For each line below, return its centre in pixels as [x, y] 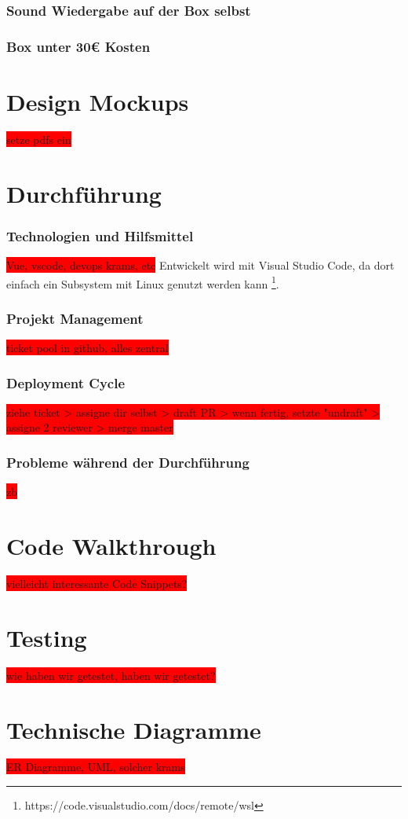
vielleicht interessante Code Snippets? [97, 583]
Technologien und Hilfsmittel [100, 235]
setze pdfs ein [39, 139]
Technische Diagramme [134, 729]
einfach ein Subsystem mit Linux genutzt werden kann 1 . [143, 282]
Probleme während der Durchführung [128, 462]
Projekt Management [75, 318]
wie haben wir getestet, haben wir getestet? [111, 675]
